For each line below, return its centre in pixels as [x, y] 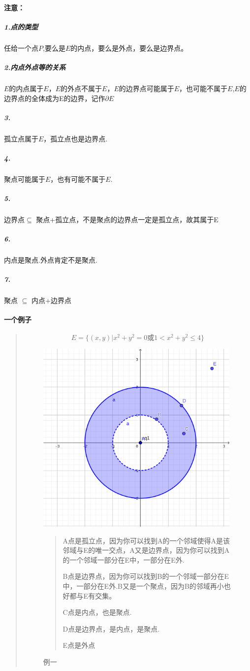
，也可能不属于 [203, 88]
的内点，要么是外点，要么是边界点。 [129, 48]
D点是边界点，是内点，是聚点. [111, 628]
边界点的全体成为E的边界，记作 [55, 98]
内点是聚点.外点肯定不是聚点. [51, 260]
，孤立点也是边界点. [76, 138]
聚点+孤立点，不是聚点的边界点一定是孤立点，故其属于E [127, 219]
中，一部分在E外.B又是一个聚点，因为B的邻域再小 [143, 586]
